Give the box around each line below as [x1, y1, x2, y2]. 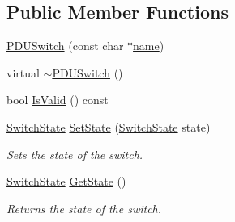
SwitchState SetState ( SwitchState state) [6, 118, 211, 135]
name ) [133, 37, 164, 54]
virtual [6, 64, 40, 81]
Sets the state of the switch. [6, 145, 143, 162]
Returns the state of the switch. [6, 199, 162, 216]
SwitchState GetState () [6, 173, 126, 190]
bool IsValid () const [6, 91, 109, 108]
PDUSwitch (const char [6, 37, 124, 54]
